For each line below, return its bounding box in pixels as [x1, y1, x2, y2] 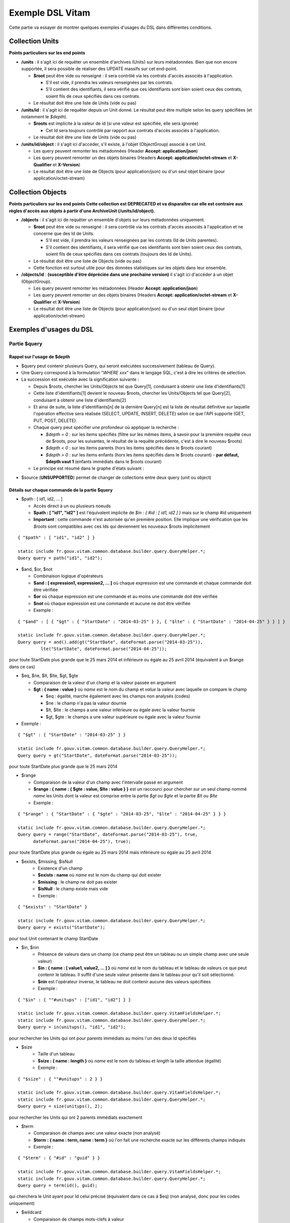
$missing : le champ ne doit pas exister [38, 879, 118, 885]
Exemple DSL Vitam [9, 7, 90, 18]
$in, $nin [21, 944, 39, 950]
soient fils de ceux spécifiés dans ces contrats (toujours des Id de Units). [45, 251, 193, 257]
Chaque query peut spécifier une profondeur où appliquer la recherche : [33, 425, 179, 430]
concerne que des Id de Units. [33, 230, 95, 236]
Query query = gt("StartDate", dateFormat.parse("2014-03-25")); [18, 752, 178, 758]
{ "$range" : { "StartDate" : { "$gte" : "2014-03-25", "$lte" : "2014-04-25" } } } [18, 811, 227, 817]
